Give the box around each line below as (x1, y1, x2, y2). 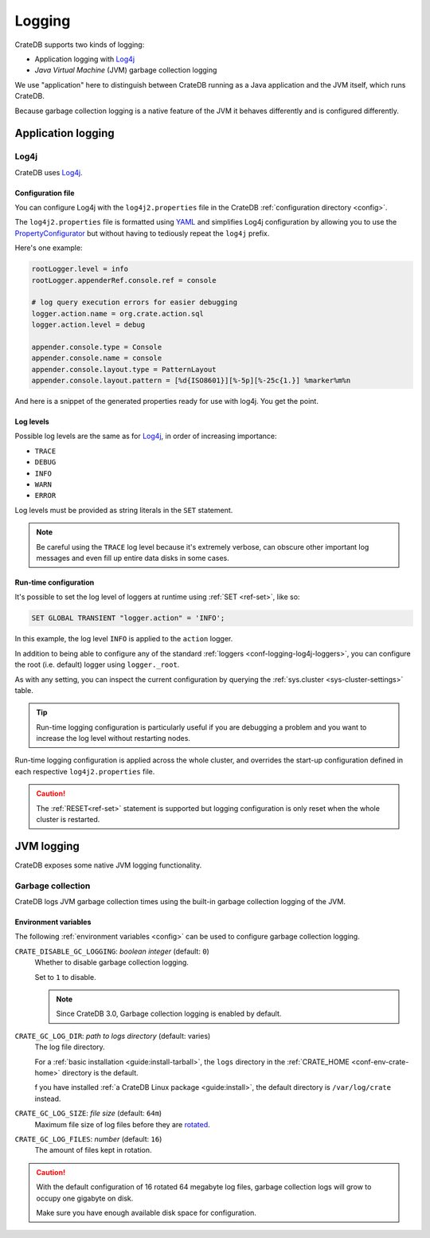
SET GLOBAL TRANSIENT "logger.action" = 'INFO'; (31, 613, 225, 623)
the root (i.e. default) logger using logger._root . (14, 660, 180, 669)
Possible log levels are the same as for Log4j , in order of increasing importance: (14, 431, 278, 441)
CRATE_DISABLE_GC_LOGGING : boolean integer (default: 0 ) (14, 946, 210, 956)
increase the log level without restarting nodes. (36, 734, 191, 743)
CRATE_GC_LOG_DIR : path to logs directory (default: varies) (14, 1031, 211, 1040)
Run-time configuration (14, 578, 95, 587)
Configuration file (14, 188, 75, 198)
